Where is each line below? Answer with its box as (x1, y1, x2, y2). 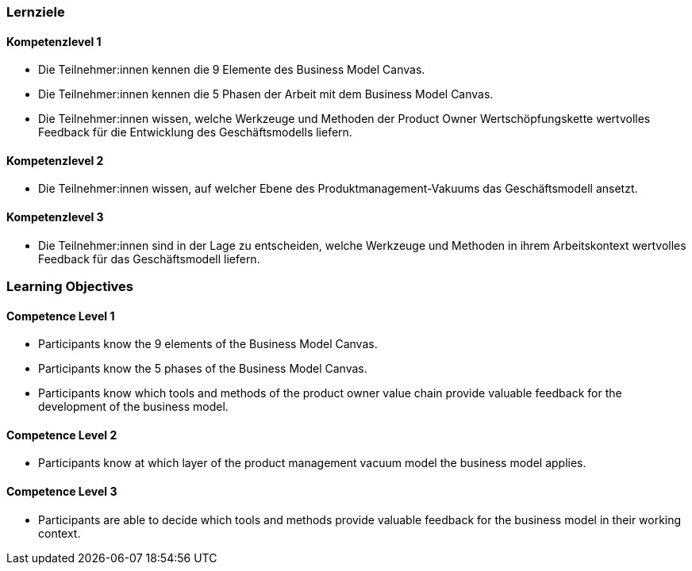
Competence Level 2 (6, 427, 117, 442)
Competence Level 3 (6, 485, 117, 499)
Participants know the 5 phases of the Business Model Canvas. (38, 362, 367, 376)
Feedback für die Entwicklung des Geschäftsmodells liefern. (38, 125, 352, 140)
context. (38, 526, 81, 540)
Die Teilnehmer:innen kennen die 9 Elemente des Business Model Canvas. (38, 63, 425, 77)
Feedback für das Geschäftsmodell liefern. (38, 251, 260, 266)
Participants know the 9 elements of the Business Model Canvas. (38, 337, 378, 351)
